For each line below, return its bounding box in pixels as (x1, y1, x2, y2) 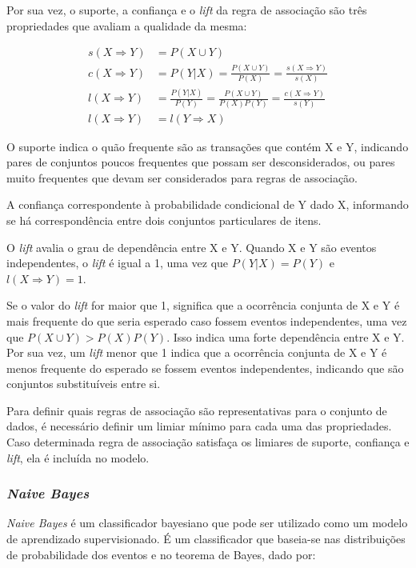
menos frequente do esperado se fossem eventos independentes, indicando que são (6, 359, 404, 376)
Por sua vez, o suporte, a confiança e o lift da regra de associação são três (6, 2, 367, 18)
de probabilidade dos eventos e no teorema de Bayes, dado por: (6, 546, 316, 562)
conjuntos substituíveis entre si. (6, 375, 161, 392)
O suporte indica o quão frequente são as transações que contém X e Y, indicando (6, 138, 409, 154)
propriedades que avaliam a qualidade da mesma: (6, 17, 247, 34)
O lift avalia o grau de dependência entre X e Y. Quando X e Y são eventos (6, 238, 377, 255)
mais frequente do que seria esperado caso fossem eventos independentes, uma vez (6, 312, 407, 329)
